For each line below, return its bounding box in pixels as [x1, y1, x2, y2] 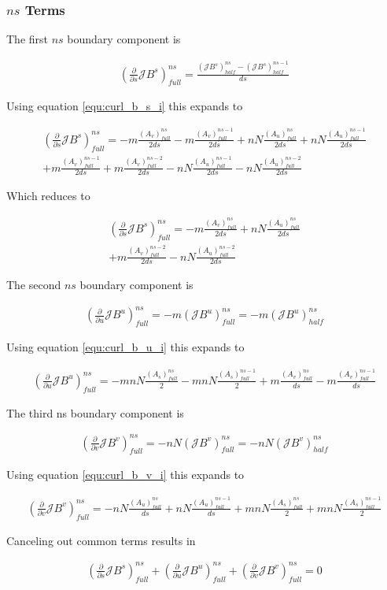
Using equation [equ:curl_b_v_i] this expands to [6, 466, 245, 483]
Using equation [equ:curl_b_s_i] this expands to [6, 98, 243, 114]
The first [6, 31, 49, 47]
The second [6, 276, 61, 293]
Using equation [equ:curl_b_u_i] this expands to [6, 339, 245, 355]
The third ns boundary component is [6, 404, 184, 421]
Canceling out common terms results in [6, 532, 196, 548]
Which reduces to [6, 187, 90, 204]
